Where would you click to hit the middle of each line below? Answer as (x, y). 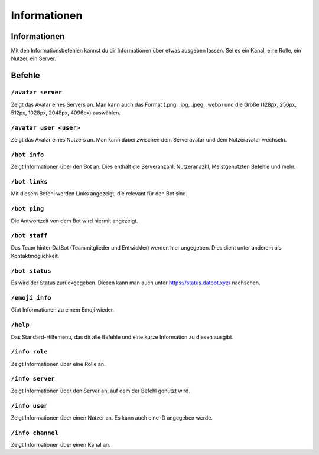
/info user (29, 406)
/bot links (29, 182)
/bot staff (29, 236)
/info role (29, 352)
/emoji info (31, 298)
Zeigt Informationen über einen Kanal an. (61, 445)
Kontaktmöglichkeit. (35, 256)
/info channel (35, 433)
